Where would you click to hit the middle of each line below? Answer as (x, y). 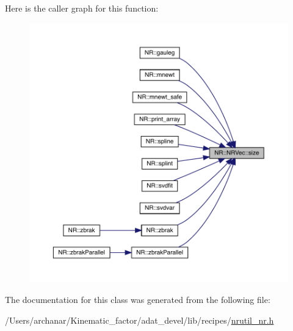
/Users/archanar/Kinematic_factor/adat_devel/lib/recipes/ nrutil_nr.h (139, 320)
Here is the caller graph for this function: (82, 8)
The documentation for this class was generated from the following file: (138, 300)
